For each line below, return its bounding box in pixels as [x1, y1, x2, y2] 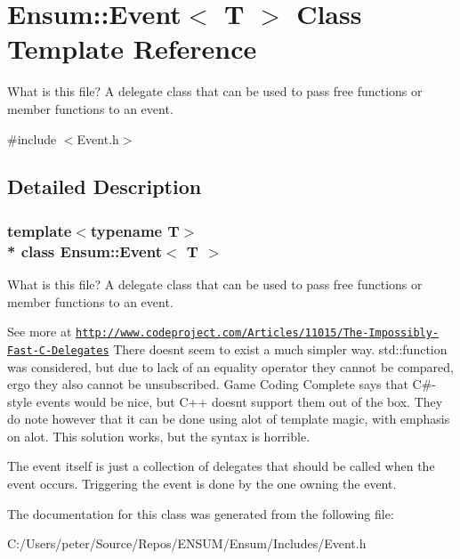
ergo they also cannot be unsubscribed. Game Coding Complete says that [7, 375, 408, 393]
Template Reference [7, 30, 257, 67]
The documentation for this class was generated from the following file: [7, 504, 394, 523]
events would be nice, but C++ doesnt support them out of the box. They [36, 392, 443, 410]
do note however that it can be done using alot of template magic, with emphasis [7, 409, 450, 428]
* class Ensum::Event [7, 239, 162, 262]
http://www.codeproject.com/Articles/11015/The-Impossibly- [76, 327, 440, 340]
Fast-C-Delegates [7, 344, 109, 357]
